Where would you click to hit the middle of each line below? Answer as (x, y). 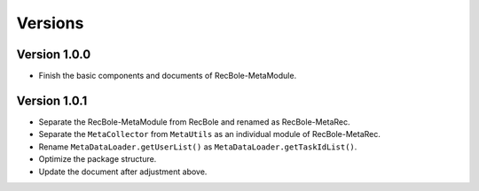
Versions (50, 23)
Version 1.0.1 (52, 100)
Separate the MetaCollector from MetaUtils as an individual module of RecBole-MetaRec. (210, 134)
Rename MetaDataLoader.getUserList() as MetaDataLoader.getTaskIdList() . (198, 147)
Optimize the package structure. (98, 159)
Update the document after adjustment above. (123, 172)
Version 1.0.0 (54, 54)
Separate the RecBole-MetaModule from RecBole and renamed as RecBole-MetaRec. (194, 122)
